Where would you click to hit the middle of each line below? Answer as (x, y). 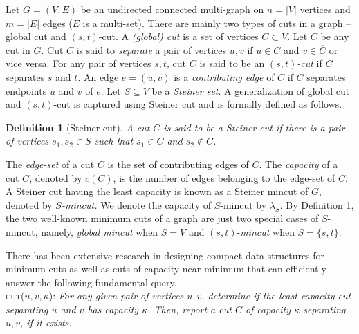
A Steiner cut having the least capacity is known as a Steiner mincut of (157, 191)
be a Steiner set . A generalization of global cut (251, 90)
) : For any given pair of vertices (116, 296)
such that (114, 141)
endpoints (26, 90)
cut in (18, 49)
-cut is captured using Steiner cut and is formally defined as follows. (198, 104)
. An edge (98, 76)
